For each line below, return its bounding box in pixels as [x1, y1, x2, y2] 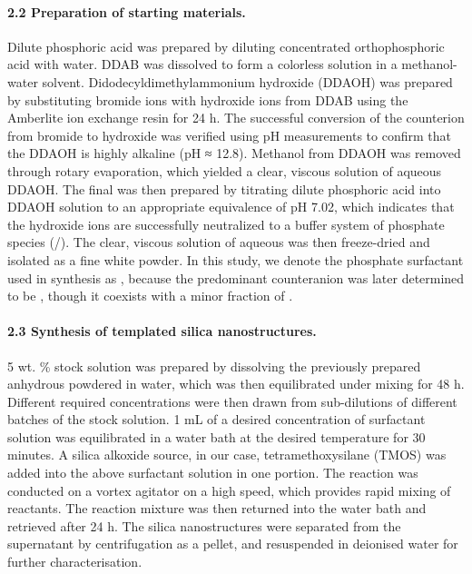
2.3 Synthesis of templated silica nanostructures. [7, 322, 317, 341]
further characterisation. [7, 552, 143, 571]
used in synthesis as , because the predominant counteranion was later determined [7, 268, 465, 287]
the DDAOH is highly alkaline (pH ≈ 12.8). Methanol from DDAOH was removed [7, 143, 461, 163]
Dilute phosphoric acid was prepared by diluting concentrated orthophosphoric [7, 36, 445, 55]
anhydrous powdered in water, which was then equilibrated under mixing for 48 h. [7, 374, 465, 393]
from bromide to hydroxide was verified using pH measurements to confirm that [7, 125, 451, 144]
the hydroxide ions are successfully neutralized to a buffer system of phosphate [7, 214, 445, 233]
